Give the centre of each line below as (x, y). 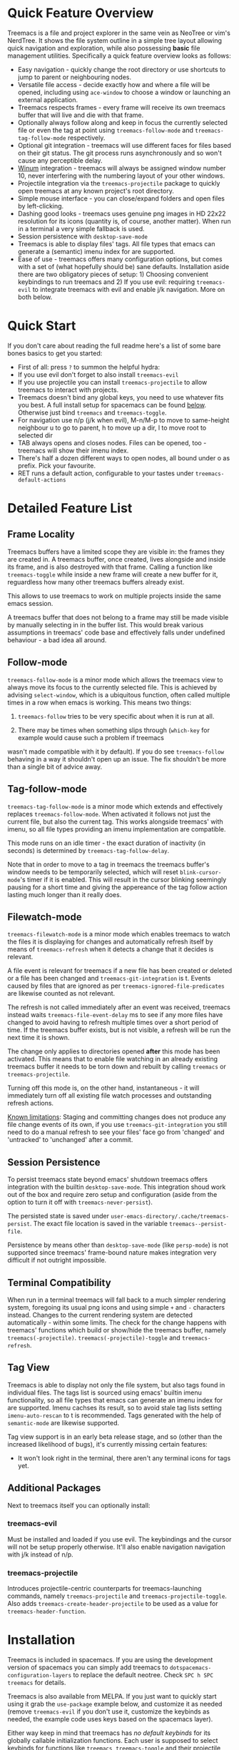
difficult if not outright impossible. (57, 1260)
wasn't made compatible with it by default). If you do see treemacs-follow (116, 752)
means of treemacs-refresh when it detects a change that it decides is (111, 949)
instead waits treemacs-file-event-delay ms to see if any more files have (115, 1015)
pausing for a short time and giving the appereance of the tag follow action (117, 887)
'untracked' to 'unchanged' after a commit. (70, 1140)
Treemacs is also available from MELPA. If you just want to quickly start (112, 1696)
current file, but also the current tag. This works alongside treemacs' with (115, 821)
